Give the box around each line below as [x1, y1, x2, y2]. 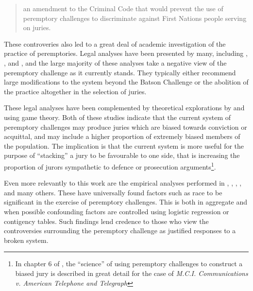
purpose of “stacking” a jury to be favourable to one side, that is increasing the [4, 150, 240, 160]
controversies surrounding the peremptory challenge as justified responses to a [4, 225, 236, 236]
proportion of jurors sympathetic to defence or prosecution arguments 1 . [4, 160, 216, 171]
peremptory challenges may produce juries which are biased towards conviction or [4, 121, 247, 132]
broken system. [4, 235, 49, 245]
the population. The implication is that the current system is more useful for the [4, 140, 244, 151]
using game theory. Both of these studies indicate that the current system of [4, 112, 231, 122]
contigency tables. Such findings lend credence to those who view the [4, 216, 209, 226]
